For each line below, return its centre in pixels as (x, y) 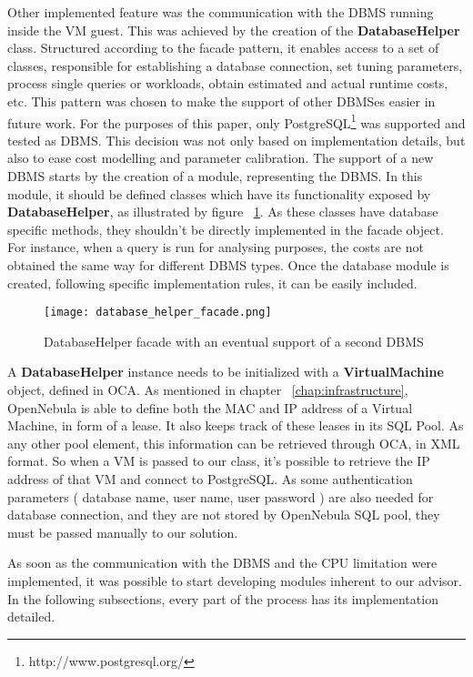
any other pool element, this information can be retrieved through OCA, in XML (234, 443)
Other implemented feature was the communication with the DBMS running (221, 12)
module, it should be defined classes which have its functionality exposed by (219, 193)
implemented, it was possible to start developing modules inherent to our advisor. (235, 580)
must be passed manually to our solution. (123, 532)
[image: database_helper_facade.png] (158, 313)
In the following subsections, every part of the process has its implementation (223, 598)
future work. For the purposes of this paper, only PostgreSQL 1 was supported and (236, 121)
